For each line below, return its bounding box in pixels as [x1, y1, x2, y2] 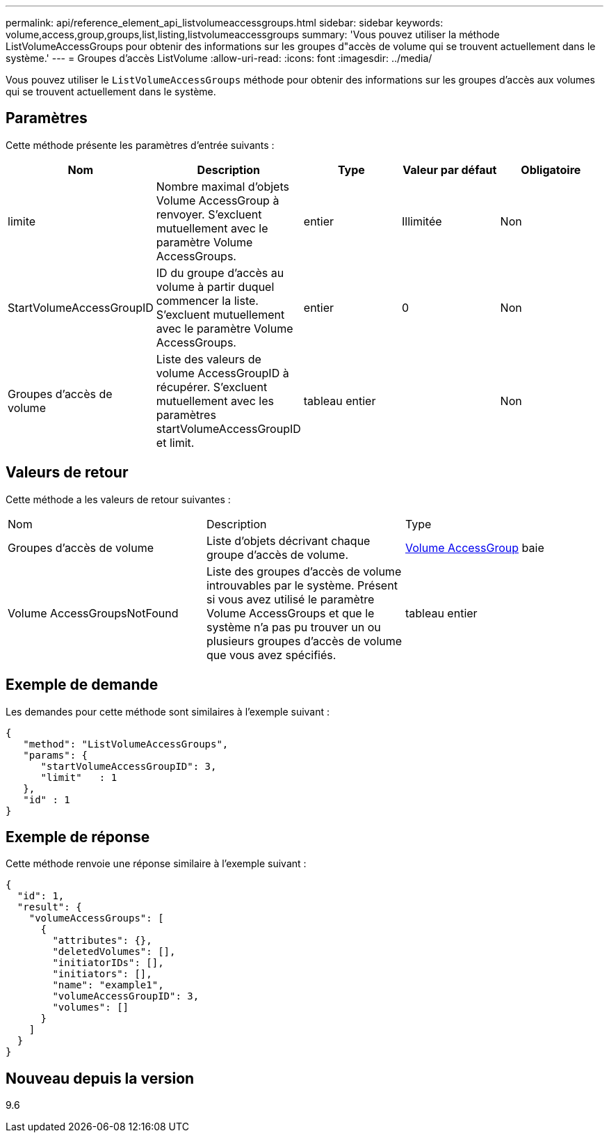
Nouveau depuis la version [6, 1069, 195, 1087]
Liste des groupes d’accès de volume [206, 564, 402, 578]
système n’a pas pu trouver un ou [206, 619, 381, 634]
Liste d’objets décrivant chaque [206, 533, 371, 548]
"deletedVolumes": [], [52, 946, 176, 958]
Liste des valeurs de [156, 351, 261, 366]
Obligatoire [521, 162, 581, 177]
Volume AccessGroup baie [405, 540, 544, 555]
